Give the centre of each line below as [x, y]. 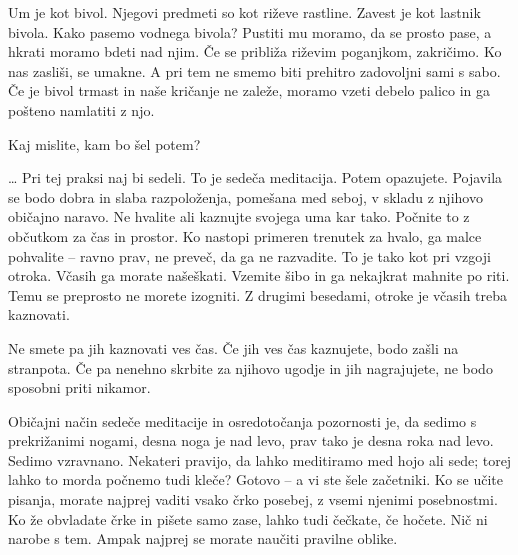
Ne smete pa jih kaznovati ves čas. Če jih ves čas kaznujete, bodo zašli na [233, 347]
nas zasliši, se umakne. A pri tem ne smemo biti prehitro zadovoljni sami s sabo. [254, 70]
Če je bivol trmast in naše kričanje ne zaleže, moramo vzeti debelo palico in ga [249, 90]
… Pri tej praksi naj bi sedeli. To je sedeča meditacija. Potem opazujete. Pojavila [255, 177]
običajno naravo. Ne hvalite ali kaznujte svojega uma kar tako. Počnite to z [239, 216]
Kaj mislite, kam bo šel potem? [104, 143]
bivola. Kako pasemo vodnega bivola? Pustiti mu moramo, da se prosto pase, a [250, 31]
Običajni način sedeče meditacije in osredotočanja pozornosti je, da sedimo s [242, 420]
